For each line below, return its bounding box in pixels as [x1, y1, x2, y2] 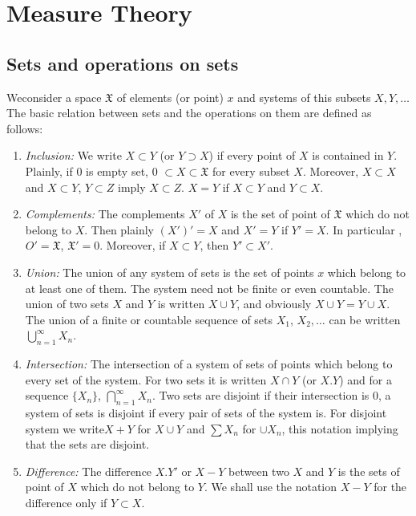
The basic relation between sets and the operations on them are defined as [6, 104, 372, 121]
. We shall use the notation [204, 478, 337, 495]
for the [374, 478, 407, 495]
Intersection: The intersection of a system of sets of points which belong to [25, 356, 393, 372]
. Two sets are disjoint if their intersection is [151, 387, 370, 404]
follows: [6, 120, 43, 136]
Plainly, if [25, 162, 73, 179]
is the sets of [337, 462, 400, 479]
